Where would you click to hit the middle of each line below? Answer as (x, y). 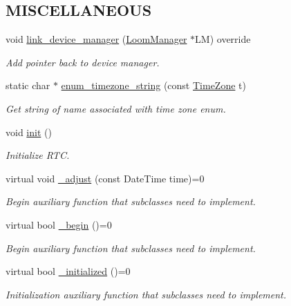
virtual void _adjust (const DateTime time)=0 (105, 178)
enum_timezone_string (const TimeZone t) (153, 85)
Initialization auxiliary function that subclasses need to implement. (146, 294)
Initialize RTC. (38, 155)
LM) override (223, 39)
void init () (29, 132)
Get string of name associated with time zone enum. (116, 108)
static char (28, 85)
